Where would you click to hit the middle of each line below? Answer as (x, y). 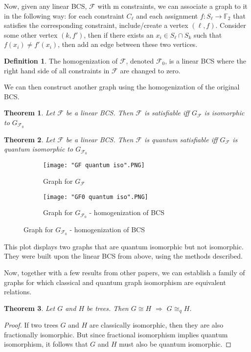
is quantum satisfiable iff (181, 139)
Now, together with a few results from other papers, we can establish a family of (125, 273)
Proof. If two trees (31, 325)
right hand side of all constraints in (57, 70)
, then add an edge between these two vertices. (128, 44)
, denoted (140, 60)
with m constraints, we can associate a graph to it (172, 6)
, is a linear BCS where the (205, 60)
